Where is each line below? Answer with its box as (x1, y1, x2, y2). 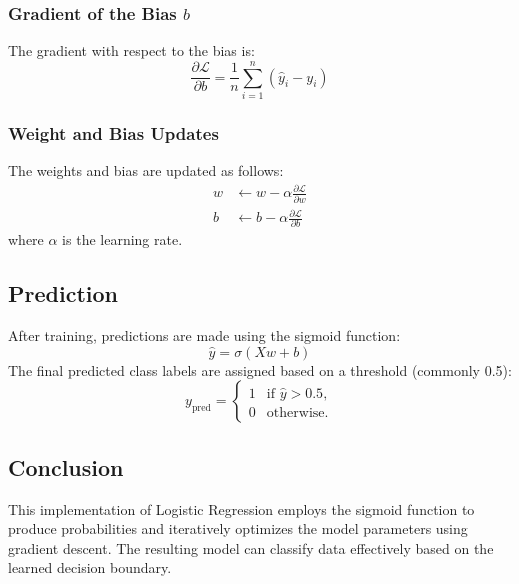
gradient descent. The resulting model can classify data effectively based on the (8, 537, 494, 558)
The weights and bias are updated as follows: (8, 160, 284, 181)
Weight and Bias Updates (8, 120, 219, 145)
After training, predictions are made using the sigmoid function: (8, 325, 401, 346)
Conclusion (8, 451, 124, 482)
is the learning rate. (62, 229, 183, 250)
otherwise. (266, 405, 329, 420)
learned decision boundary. (8, 557, 172, 578)
